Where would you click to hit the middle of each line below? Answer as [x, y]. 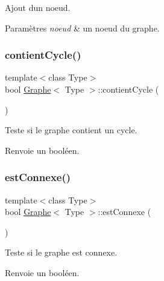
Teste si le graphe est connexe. [61, 252]
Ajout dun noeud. [38, 7]
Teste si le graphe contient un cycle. [71, 130]
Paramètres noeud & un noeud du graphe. [82, 28]
